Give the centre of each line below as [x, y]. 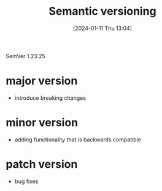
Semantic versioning [102, 11]
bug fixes [26, 181]
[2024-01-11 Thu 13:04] [102, 28]
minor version [42, 123]
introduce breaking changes [50, 98]
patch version [42, 164]
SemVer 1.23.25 [25, 56]
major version [42, 81]
